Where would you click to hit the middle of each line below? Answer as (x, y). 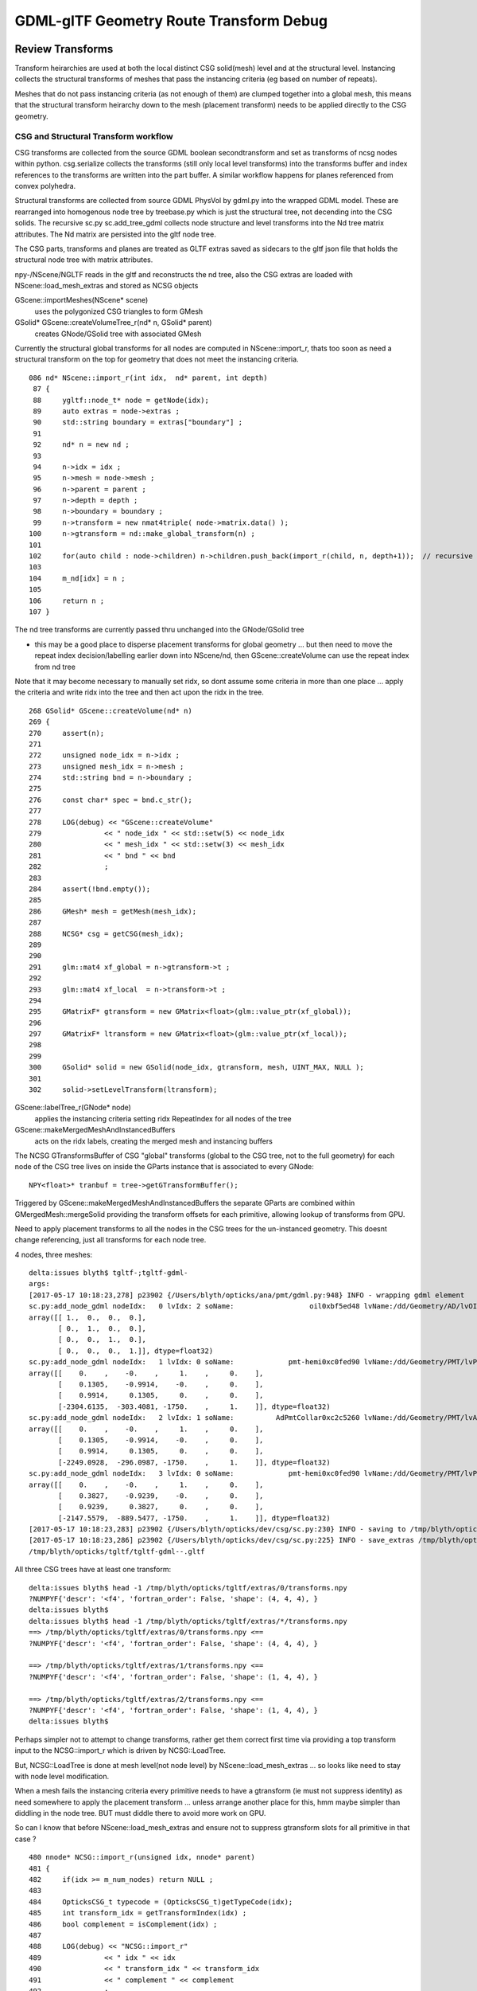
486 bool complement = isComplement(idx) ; (123, 1924)
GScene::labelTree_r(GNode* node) (73, 1108)
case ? (25, 1839)
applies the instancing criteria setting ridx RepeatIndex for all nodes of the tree (163, 1118)
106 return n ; (67, 600)
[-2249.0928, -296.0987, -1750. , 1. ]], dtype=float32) (194, 1462)
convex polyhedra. (45, 186)
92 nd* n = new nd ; (81, 445)
